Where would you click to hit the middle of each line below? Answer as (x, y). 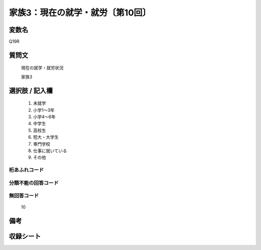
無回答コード (24, 196)
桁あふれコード (26, 170)
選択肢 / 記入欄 (31, 90)
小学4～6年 (44, 117)
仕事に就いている (50, 151)
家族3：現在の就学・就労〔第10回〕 (80, 13)
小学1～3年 (44, 110)
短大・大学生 (46, 137)
